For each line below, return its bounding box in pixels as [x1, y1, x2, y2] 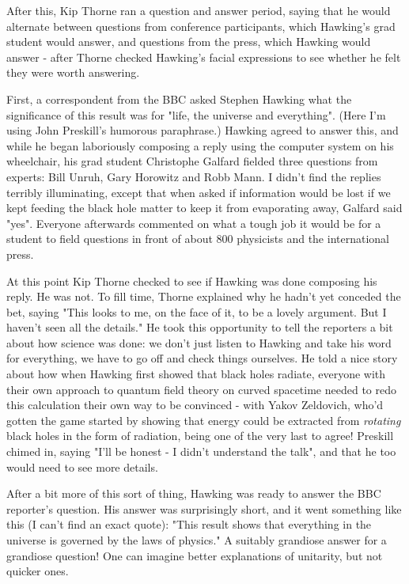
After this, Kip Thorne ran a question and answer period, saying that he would [6, 2, 391, 18]
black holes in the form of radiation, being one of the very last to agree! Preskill [6, 427, 394, 444]
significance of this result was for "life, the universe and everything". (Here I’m [6, 106, 386, 123]
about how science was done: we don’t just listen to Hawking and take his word [6, 334, 392, 351]
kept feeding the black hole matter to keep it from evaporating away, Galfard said [6, 199, 403, 216]
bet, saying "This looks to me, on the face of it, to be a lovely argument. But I [6, 303, 387, 320]
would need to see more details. [6, 458, 158, 475]
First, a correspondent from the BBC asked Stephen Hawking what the [6, 90, 352, 107]
